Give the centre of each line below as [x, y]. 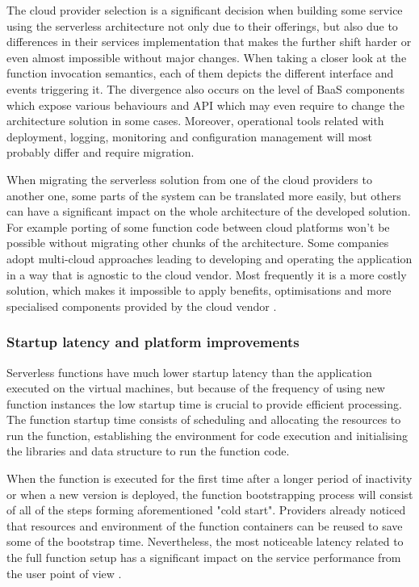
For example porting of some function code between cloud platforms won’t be [198, 226]
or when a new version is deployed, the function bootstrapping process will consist [210, 494]
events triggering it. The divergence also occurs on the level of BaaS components [205, 88]
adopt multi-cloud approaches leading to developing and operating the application [209, 258]
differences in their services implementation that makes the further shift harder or [209, 42]
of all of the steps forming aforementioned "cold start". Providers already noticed [206, 510]
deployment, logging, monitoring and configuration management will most [189, 136]
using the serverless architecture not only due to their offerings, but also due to [202, 25]
